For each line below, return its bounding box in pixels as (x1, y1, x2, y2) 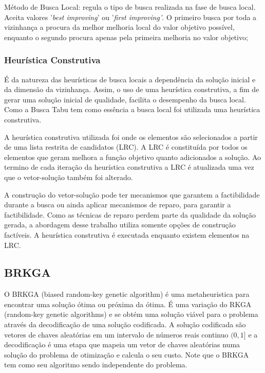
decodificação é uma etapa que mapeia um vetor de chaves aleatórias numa (4, 339, 240, 350)
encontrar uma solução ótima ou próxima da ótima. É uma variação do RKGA (4, 298, 252, 309)
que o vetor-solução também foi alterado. (4, 171, 133, 182)
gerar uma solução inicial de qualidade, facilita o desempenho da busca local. (4, 94, 246, 104)
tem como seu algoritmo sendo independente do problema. (4, 359, 187, 370)
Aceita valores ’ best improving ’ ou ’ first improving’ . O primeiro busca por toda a (4, 11, 257, 22)
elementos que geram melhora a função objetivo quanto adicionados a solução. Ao (4, 151, 261, 162)
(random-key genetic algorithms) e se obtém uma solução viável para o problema (4, 309, 258, 319)
